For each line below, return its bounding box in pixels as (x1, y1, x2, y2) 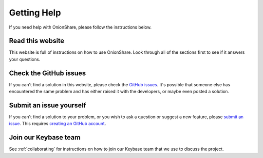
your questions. (9, 56, 40, 62)
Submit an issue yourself (9, 101, 86, 109)
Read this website (9, 37, 64, 45)
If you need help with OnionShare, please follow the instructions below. (9, 24, 152, 30)
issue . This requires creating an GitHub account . (9, 121, 106, 126)
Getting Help (9, 7, 61, 18)
